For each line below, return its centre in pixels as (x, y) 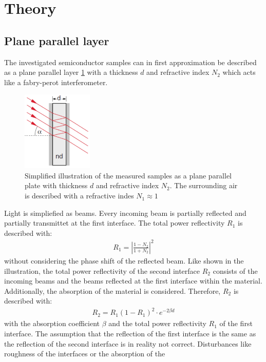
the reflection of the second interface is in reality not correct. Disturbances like (128, 343)
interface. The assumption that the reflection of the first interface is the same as (130, 334)
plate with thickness (56, 185)
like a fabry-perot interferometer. (56, 82)
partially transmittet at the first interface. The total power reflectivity (115, 223)
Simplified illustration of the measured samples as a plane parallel (128, 175)
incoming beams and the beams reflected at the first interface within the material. (133, 281)
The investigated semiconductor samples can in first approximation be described (130, 62)
